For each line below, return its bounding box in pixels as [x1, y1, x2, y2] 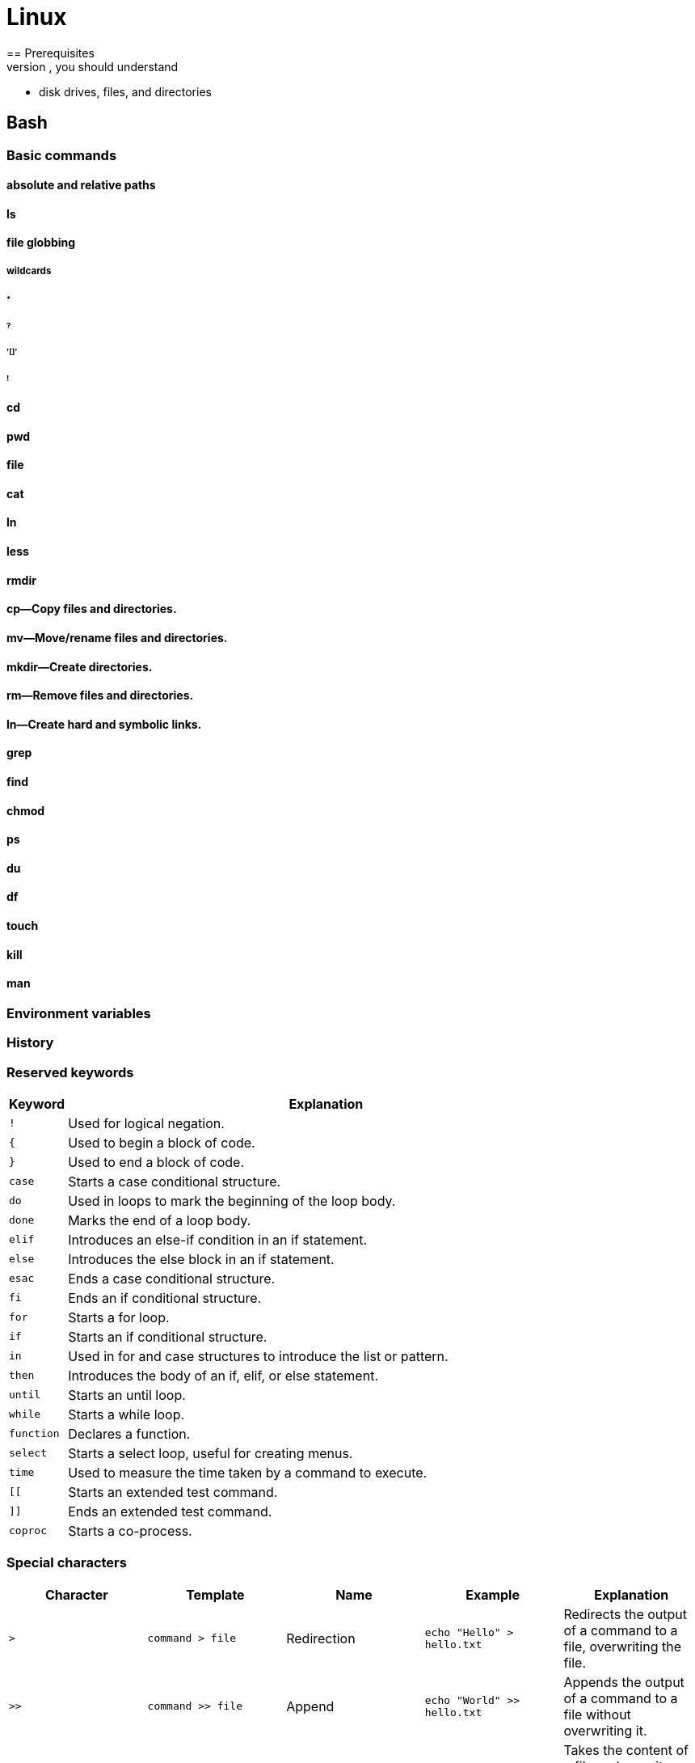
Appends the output [563, 1673, 684, 1690]
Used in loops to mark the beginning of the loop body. [68, 1192, 396, 1209]
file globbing [6, 235, 76, 250]
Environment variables [6, 1004, 151, 1021]
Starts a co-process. [68, 1522, 192, 1539]
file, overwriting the [563, 1638, 681, 1655]
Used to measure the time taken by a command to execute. [68, 1464, 428, 1481]
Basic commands [6, 146, 117, 163]
